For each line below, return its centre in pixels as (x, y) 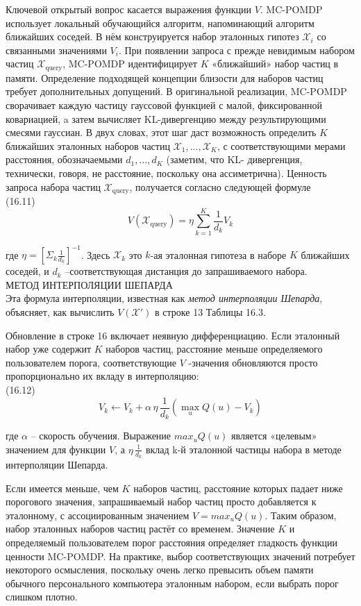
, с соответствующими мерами (281, 145)
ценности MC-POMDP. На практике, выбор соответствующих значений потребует (180, 556)
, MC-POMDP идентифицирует (130, 64)
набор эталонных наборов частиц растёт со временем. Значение (140, 529)
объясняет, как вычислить (60, 312)
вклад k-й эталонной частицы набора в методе (243, 449)
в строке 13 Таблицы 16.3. (210, 312)
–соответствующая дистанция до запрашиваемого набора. (186, 271)
